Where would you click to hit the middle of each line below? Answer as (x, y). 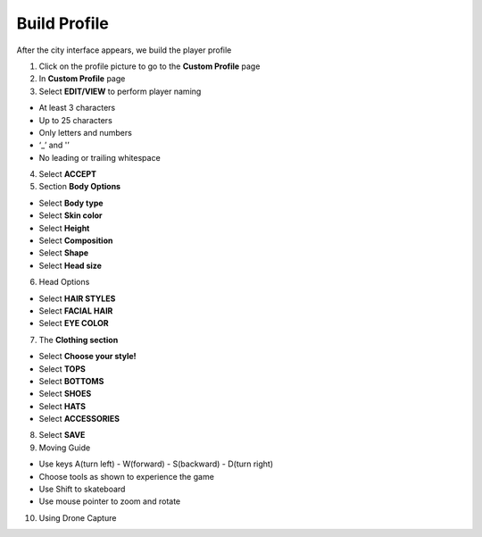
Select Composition (76, 240)
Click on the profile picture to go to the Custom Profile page (150, 66)
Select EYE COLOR (74, 323)
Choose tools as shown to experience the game (126, 476)
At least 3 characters (77, 108)
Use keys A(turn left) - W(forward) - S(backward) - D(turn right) (156, 464)
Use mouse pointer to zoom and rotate (110, 501)
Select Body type (71, 203)
